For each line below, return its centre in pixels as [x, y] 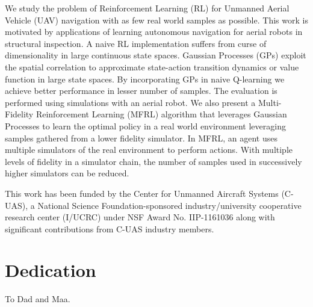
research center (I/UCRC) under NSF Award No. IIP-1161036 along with [140, 217]
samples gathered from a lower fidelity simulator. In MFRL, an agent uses [141, 138]
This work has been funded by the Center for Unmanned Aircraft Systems [142, 193]
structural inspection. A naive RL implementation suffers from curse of [136, 43]
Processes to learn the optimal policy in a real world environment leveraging [145, 126]
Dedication [51, 270]
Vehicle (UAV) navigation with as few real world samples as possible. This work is [156, 20]
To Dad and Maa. [38, 299]
